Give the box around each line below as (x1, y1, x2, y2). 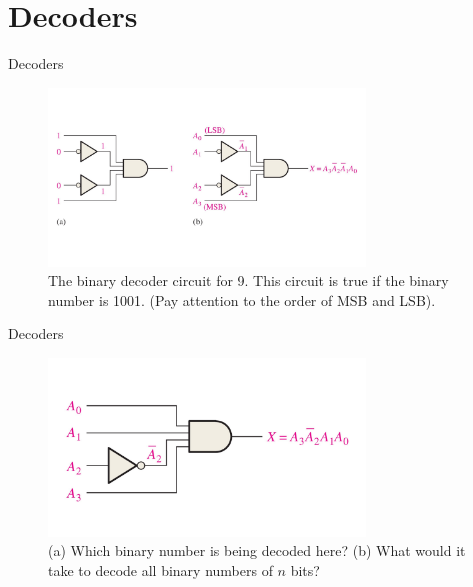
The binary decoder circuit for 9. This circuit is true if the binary (48, 270, 449, 291)
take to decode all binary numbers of (48, 560, 273, 581)
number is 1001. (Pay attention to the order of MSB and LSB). (48, 289, 436, 310)
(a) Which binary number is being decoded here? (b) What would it (48, 540, 466, 561)
